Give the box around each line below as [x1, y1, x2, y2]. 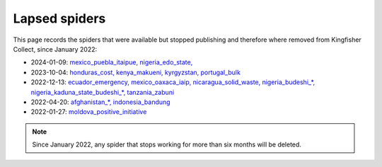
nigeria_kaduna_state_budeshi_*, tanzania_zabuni [30, 88, 175, 96]
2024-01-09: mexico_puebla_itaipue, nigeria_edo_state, [30, 58, 193, 67]
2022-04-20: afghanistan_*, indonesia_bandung [30, 98, 170, 106]
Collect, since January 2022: [13, 45, 98, 53]
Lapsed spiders [13, 11, 106, 26]
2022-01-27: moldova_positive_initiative [30, 108, 147, 116]
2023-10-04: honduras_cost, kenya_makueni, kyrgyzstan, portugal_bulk [30, 68, 241, 76]
